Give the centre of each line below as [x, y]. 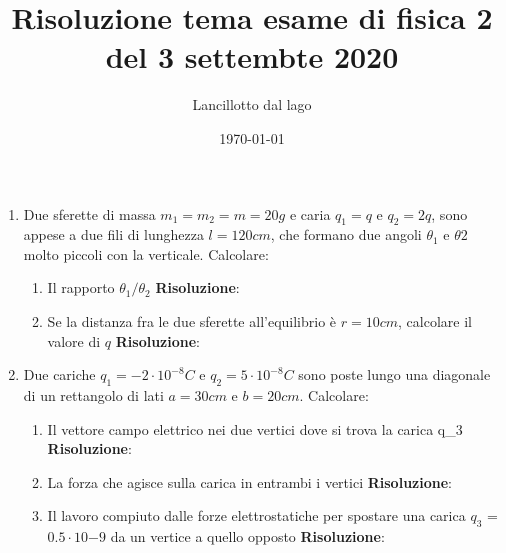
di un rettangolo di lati [93, 395]
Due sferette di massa [89, 213]
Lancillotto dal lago [252, 104]
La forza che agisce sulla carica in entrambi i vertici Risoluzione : [249, 481]
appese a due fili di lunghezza [113, 234]
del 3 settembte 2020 [252, 56]
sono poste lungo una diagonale [394, 374]
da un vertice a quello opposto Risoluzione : [247, 536]
